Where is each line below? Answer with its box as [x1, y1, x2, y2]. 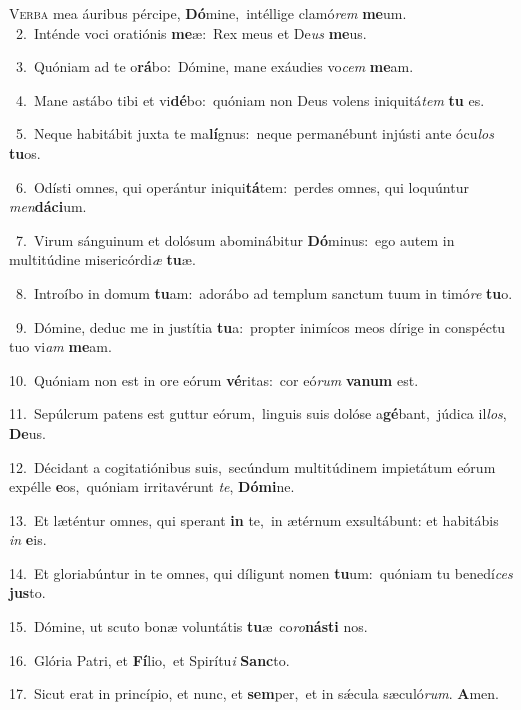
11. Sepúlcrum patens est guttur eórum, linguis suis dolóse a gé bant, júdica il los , [9, 403, 507, 424]
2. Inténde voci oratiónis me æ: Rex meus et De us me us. [15, 22, 367, 43]
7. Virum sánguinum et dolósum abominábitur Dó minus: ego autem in [15, 229, 455, 250]
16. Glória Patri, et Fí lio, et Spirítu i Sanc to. [9, 649, 290, 670]
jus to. [9, 582, 46, 603]
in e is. [9, 529, 47, 550]
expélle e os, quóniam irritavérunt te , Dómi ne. [9, 476, 295, 497]
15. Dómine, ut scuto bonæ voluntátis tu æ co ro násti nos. [9, 616, 368, 637]
